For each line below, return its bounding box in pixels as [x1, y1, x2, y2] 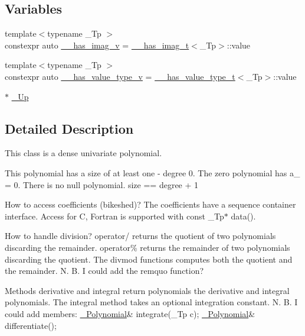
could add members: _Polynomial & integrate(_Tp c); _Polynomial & [5, 307, 255, 319]
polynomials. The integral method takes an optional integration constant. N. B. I [5, 296, 298, 308]
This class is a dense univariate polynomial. [5, 147, 162, 159]
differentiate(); [5, 319, 57, 331]
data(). [231, 209, 256, 222]
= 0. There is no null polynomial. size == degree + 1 [5, 178, 199, 190]
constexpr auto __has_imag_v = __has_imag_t [5, 38, 189, 51]
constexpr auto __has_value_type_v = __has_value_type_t [5, 70, 235, 82]
